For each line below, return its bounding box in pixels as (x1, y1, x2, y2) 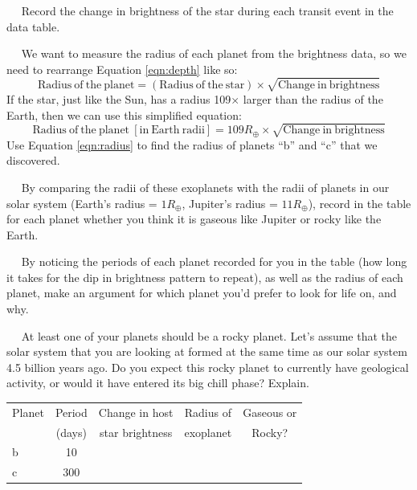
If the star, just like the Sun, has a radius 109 (6, 90, 231, 107)
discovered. (6, 152, 60, 169)
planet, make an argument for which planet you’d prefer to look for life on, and (6, 284, 397, 301)
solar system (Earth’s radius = (6, 194, 157, 211)
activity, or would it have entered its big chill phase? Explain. (6, 374, 309, 391)
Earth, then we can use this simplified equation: (6, 106, 242, 123)
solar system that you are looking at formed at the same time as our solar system (6, 343, 407, 360)
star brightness (100, 423, 173, 440)
